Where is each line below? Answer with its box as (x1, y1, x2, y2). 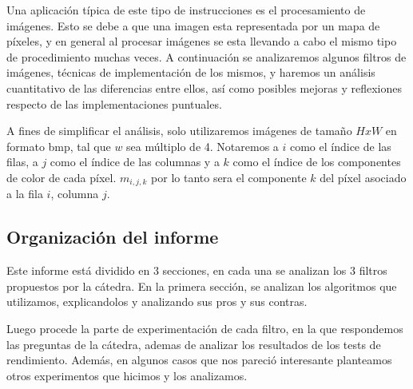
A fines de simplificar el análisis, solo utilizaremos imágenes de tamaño (6, 122, 352, 139)
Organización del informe (6, 224, 219, 249)
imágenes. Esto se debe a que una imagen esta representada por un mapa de (6, 17, 380, 34)
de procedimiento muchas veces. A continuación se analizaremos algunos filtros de (6, 48, 407, 65)
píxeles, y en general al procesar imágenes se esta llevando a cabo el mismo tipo (6, 33, 397, 50)
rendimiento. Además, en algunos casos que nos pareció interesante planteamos (6, 351, 392, 368)
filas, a (6, 153, 38, 170)
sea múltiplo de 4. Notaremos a (126, 137, 279, 154)
